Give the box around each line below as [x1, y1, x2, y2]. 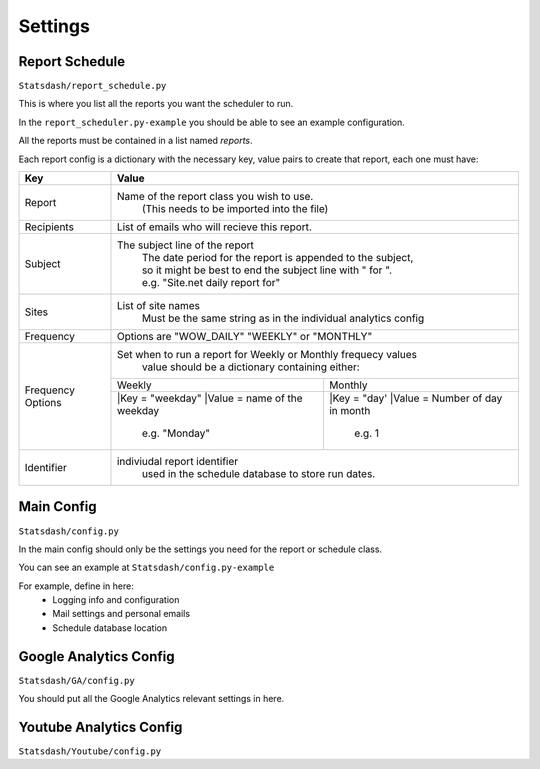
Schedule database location [52, 621, 168, 634]
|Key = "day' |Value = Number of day [328, 391, 503, 405]
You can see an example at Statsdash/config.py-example [18, 561, 275, 574]
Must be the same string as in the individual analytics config [141, 311, 425, 325]
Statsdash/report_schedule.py [18, 80, 167, 92]
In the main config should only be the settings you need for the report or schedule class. [18, 543, 383, 555]
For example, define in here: [18, 580, 134, 592]
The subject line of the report [116, 238, 255, 252]
